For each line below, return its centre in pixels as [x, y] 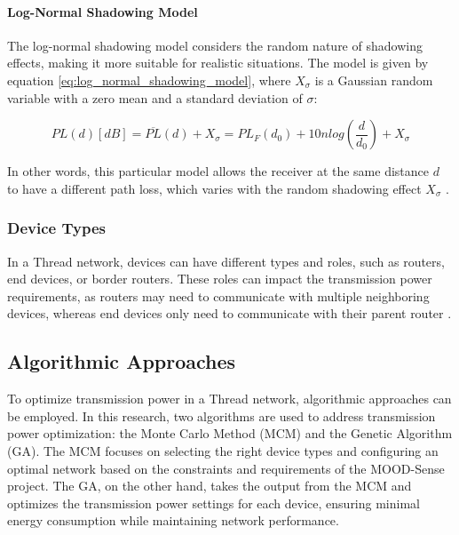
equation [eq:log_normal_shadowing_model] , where [149, 80]
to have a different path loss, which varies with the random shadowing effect [214, 188]
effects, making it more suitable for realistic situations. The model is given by [218, 63]
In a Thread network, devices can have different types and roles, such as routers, [226, 261]
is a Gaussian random [374, 80]
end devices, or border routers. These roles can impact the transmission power [220, 279]
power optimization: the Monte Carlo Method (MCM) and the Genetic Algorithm [230, 433]
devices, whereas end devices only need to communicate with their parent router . [229, 313]
